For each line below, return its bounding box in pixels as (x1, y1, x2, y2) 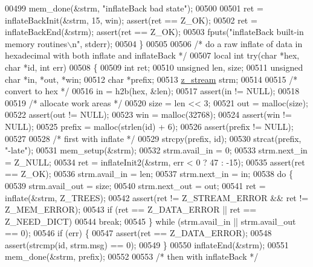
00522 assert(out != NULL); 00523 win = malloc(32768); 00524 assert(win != (5, 108, 292, 121)
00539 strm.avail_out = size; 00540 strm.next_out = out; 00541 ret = (5, 179, 266, 191)
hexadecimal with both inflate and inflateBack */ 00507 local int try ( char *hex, (5, 49, 300, 62)
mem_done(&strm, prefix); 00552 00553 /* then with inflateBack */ (5, 250, 259, 263)
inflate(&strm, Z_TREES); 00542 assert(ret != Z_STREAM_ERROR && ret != (5, 191, 309, 204)
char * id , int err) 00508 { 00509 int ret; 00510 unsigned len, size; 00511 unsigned (5, 60, 303, 73)
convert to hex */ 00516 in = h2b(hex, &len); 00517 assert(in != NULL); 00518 (5, 85, 300, 97)
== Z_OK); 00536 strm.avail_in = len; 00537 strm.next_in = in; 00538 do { (5, 167, 294, 180)
